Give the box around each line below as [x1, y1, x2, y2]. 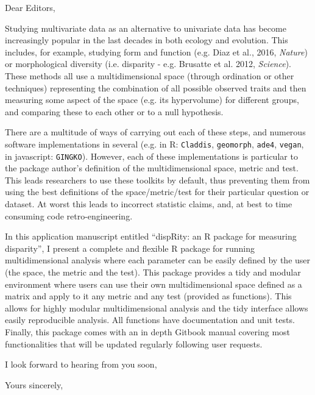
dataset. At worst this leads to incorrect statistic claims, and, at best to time [5, 197, 292, 210]
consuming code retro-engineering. [5, 209, 133, 222]
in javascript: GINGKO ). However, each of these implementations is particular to [5, 149, 298, 162]
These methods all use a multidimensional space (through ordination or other [5, 69, 294, 82]
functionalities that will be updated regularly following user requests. [5, 337, 263, 350]
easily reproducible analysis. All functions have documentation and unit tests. [5, 313, 295, 326]
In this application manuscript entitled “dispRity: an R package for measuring [5, 230, 297, 243]
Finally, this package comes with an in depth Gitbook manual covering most [5, 325, 291, 338]
